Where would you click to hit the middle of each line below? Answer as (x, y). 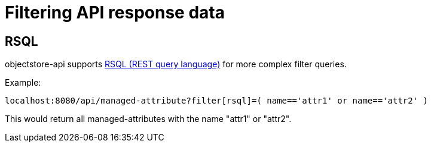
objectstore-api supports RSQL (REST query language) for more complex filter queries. (176, 64)
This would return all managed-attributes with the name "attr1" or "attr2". (148, 119)
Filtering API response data (115, 12)
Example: (23, 83)
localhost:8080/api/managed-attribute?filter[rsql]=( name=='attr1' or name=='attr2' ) (217, 101)
